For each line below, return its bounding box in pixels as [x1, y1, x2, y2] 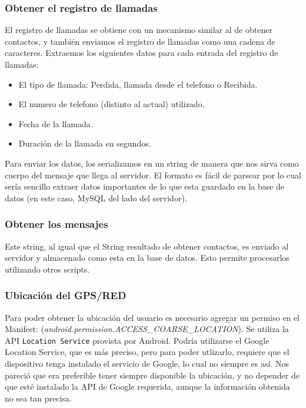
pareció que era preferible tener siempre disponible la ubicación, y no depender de [5, 369, 300, 381]
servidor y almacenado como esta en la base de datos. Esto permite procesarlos [5, 251, 290, 264]
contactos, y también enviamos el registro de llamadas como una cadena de [5, 35, 275, 47]
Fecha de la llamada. [18, 117, 93, 130]
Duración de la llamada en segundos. [18, 137, 151, 150]
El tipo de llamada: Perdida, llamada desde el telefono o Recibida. [18, 78, 258, 90]
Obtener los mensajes [5, 217, 108, 231]
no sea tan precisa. [5, 392, 72, 404]
